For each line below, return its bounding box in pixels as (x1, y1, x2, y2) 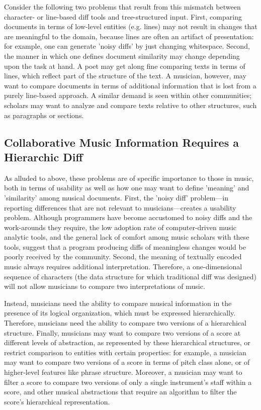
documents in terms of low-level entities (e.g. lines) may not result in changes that (4, 21, 257, 32)
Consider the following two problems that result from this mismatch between (4, 2, 241, 12)
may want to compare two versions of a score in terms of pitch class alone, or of (4, 357, 250, 367)
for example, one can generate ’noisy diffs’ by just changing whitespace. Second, (4, 41, 250, 51)
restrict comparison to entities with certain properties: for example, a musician (4, 347, 246, 357)
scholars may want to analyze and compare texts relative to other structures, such (4, 99, 257, 110)
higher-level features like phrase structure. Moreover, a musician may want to (4, 367, 242, 377)
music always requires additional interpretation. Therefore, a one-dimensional (4, 261, 242, 272)
